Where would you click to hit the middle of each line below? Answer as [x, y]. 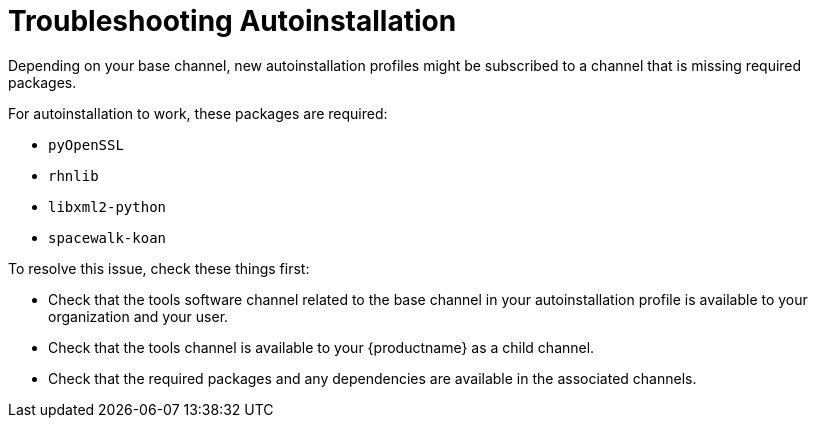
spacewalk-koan [107, 237]
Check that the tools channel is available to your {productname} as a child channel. [321, 347]
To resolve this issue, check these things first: [159, 268]
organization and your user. [138, 316]
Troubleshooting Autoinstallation [232, 21]
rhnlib [73, 175]
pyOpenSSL [86, 144]
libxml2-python [107, 206]
